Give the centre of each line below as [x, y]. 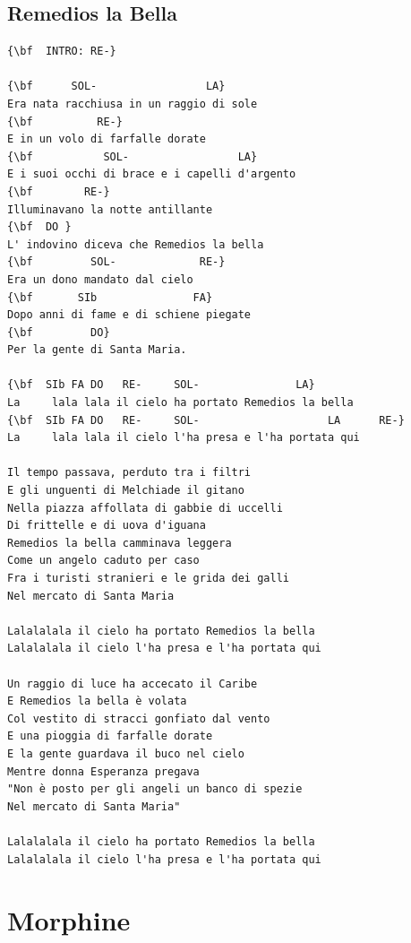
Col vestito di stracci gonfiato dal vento [139, 718]
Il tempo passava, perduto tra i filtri [129, 473]
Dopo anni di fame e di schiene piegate [129, 315]
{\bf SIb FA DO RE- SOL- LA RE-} [206, 420]
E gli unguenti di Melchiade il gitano [126, 491]
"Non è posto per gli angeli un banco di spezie [155, 789]
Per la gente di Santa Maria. [97, 350]
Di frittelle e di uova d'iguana [107, 526]
